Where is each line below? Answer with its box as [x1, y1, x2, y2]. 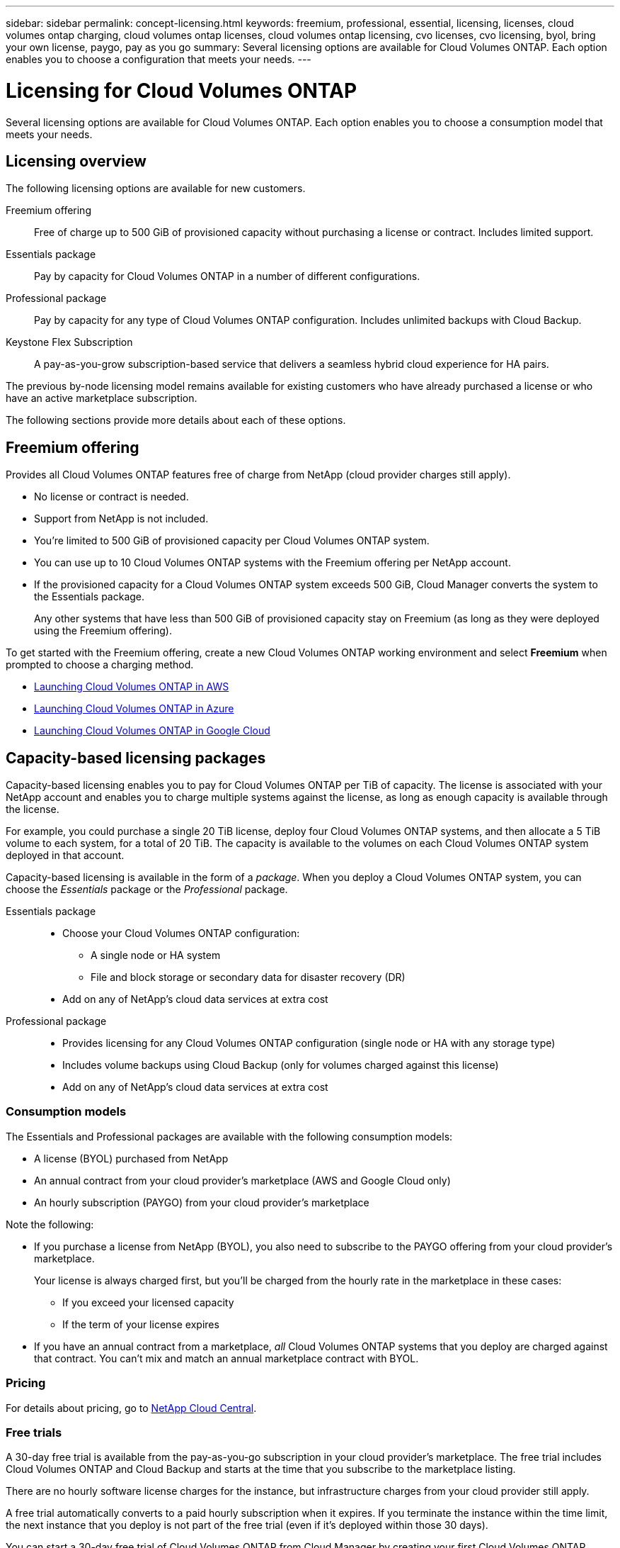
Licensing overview [6, 152, 147, 170]
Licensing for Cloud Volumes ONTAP [6, 78, 357, 103]
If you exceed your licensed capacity [62, 1296, 234, 1308]
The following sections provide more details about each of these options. [6, 414, 346, 427]
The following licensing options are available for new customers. [6, 182, 306, 195]
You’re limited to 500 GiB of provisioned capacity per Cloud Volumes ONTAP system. [34, 534, 430, 547]
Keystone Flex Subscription [6, 336, 133, 349]
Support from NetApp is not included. [34, 512, 209, 525]
